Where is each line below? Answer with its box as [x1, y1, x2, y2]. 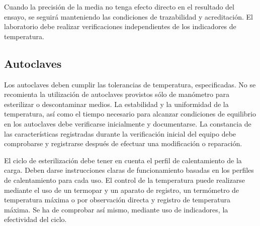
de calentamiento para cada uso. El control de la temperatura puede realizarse [4, 174, 245, 185]
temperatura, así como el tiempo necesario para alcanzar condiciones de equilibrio [4, 108, 256, 119]
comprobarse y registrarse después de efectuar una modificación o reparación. [4, 138, 242, 149]
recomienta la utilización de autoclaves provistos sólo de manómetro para [4, 89, 230, 99]
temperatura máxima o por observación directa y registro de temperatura [4, 194, 231, 205]
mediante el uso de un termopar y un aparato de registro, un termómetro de [4, 184, 239, 195]
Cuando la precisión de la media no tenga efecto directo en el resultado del [4, 2, 234, 12]
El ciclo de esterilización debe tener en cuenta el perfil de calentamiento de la [4, 155, 242, 165]
